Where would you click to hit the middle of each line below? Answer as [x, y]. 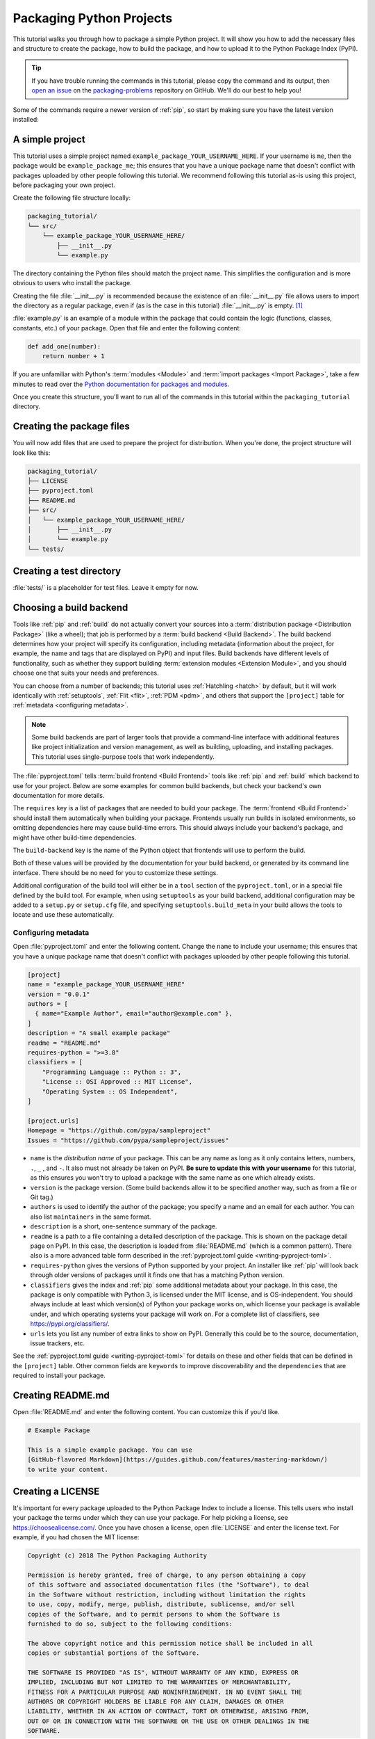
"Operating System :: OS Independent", [110, 1091]
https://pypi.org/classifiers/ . [70, 1324]
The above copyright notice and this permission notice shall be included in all [170, 1643]
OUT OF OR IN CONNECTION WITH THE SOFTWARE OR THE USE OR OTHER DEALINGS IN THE [168, 1721]
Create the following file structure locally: [72, 198]
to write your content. [68, 1469]
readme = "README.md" [64, 1043]
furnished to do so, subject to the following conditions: [130, 1624]
